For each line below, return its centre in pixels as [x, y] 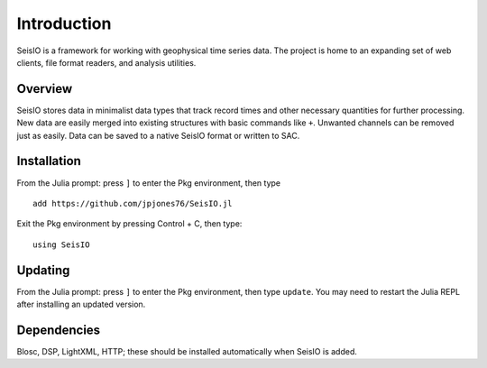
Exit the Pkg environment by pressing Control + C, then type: [129, 224]
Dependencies [59, 330]
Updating [43, 270]
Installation [49, 161]
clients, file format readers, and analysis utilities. [106, 62]
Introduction [64, 23]
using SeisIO [61, 244]
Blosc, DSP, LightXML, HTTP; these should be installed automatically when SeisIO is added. [187, 351]
